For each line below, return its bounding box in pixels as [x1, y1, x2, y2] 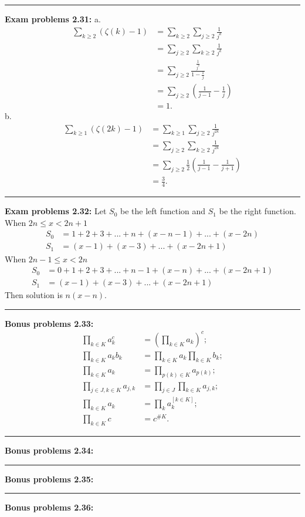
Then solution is [5, 289, 63, 301]
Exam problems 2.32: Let [5, 205, 107, 217]
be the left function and [120, 205, 206, 217]
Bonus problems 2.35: [5, 472, 94, 485]
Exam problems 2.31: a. [5, 13, 101, 25]
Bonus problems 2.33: [5, 317, 94, 329]
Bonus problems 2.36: [5, 501, 94, 513]
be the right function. [219, 205, 296, 217]
